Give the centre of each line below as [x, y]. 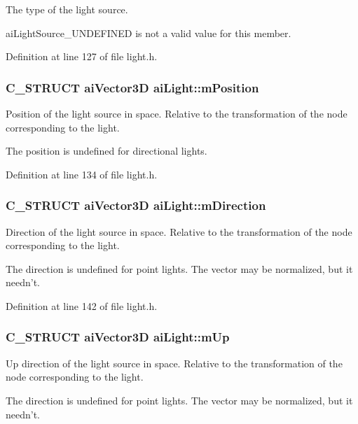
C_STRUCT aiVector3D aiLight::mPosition [132, 87]
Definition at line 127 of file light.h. [82, 56]
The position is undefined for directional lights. [106, 151]
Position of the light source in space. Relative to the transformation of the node [177, 113]
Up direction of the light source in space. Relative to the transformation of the [174, 363]
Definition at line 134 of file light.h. [82, 174]
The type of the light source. [67, 9]
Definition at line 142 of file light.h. [82, 305]
